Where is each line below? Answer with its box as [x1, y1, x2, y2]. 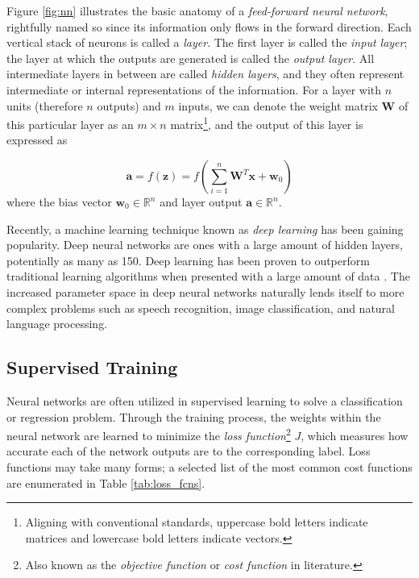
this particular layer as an [6, 115, 134, 132]
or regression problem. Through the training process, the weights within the [6, 408, 381, 425]
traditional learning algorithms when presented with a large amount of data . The [6, 268, 410, 285]
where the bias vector [6, 193, 112, 210]
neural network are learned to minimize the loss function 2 [6, 425, 291, 443]
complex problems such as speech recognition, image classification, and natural [6, 299, 396, 316]
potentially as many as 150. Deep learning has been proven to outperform [6, 252, 370, 268]
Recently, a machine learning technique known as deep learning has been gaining [6, 220, 404, 237]
